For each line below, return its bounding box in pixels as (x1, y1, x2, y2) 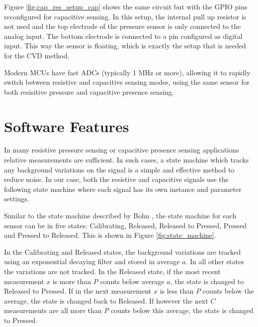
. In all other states (185, 256, 244, 267)
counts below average (100, 276, 165, 286)
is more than (52, 276, 91, 286)
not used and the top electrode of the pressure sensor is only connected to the (4, 21, 241, 31)
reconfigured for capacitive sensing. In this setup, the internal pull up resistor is (4, 11, 247, 21)
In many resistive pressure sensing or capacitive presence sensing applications (4, 145, 239, 155)
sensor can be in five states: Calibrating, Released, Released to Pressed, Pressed (4, 220, 247, 230)
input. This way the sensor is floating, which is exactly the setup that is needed (4, 40, 246, 51)
